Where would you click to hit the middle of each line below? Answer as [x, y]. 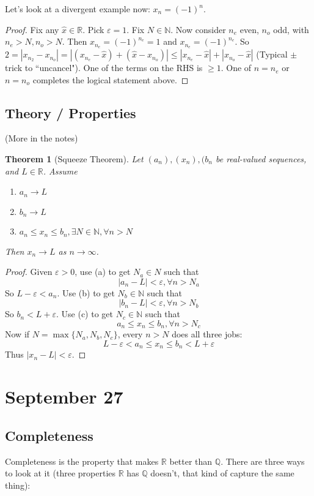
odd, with [291, 29]
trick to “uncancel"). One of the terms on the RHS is [104, 68]
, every [130, 334]
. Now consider [198, 29]
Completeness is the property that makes [82, 461]
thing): [18, 485]
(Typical [272, 54]
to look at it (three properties [60, 473]
